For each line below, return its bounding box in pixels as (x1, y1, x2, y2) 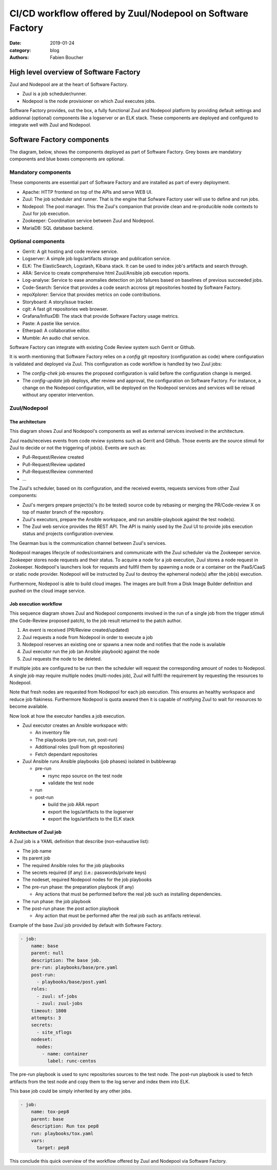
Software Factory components (9, 135, 109, 144)
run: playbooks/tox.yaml (31, 1130, 94, 1136)
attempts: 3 (31, 1015, 62, 1020)
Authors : (9, 54, 29, 61)
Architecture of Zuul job (9, 829, 62, 835)
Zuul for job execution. (22, 210, 70, 216)
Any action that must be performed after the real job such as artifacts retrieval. (35, 912, 201, 919)
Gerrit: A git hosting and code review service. (22, 248, 118, 254)
